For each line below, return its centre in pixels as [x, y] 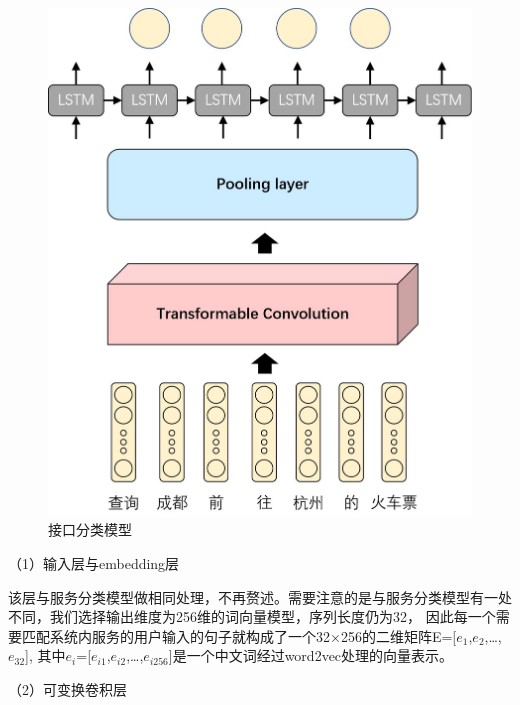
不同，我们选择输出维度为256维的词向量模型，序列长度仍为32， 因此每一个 [252, 616]
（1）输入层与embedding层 [94, 562]
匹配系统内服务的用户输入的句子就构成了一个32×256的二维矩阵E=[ [239, 635]
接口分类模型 [90, 529]
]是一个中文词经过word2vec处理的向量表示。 [311, 655]
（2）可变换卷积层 [67, 688]
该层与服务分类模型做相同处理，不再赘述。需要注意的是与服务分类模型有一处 [260, 596]
